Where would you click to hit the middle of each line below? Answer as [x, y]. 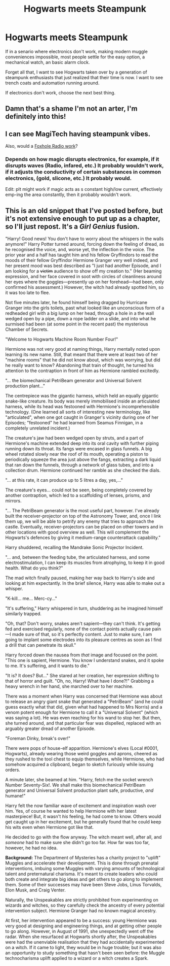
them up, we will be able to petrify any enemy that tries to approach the [80, 521]
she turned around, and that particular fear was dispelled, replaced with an [83, 723]
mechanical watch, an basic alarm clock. [48, 62]
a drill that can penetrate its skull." [41, 645]
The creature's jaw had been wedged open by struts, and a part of [74, 438]
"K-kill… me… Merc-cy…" [31, 598]
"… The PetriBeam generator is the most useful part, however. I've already [82, 511]
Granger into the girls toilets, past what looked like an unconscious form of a [85, 308]
